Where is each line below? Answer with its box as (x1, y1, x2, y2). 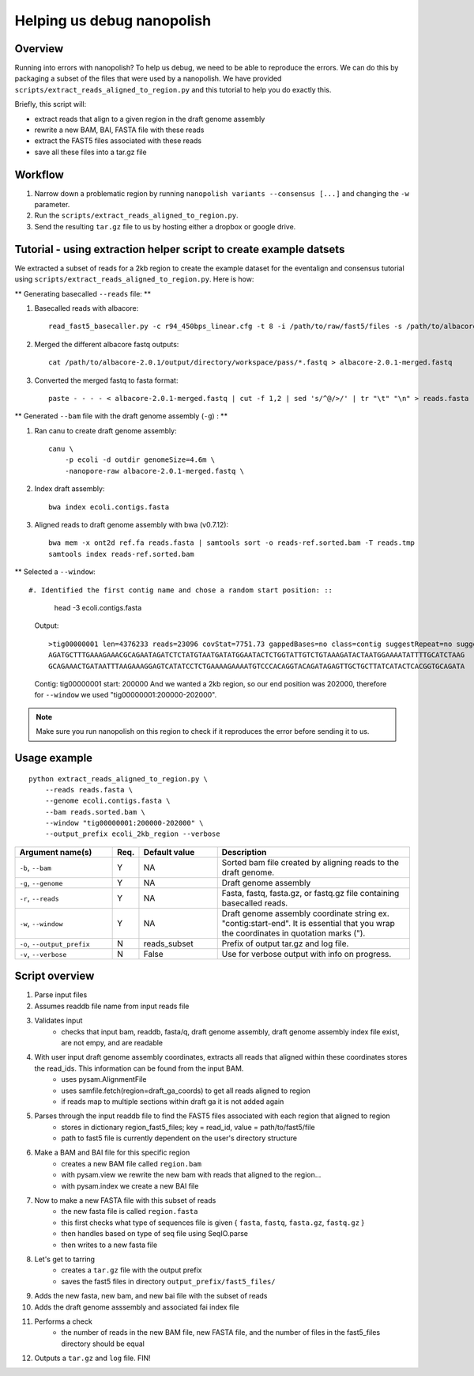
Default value (143, 846, 195, 857)
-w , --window (19, 917, 63, 928)
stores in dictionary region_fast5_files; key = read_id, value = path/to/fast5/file (61, 1122, 315, 1132)
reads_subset (143, 938, 194, 949)
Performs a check (34, 1317, 92, 1326)
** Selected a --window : (14, 567, 96, 576)
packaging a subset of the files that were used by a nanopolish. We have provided (14, 74, 282, 83)
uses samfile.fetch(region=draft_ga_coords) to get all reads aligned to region (61, 1086, 311, 1095)
